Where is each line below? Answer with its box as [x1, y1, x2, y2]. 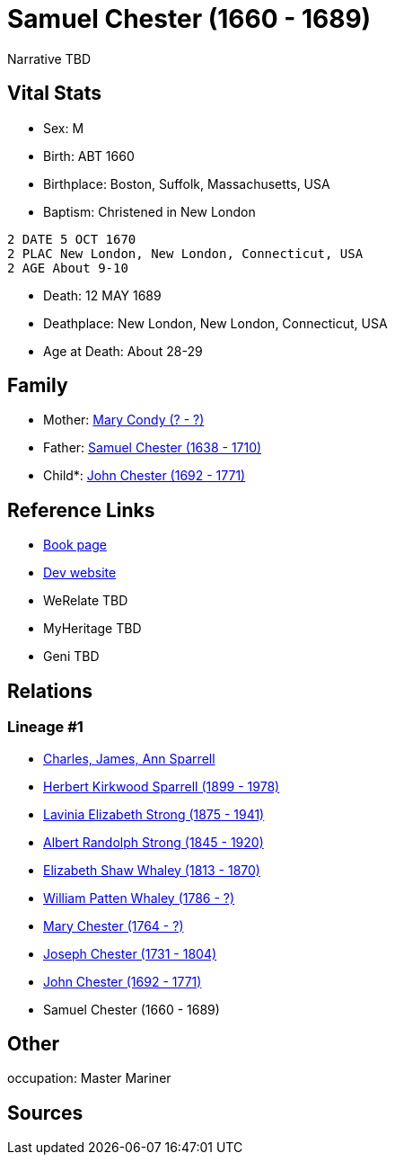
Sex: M [43, 120, 84, 136]
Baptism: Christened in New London [43, 203, 256, 219]
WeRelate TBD [43, 593, 128, 609]
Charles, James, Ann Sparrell [43, 750, 215, 766]
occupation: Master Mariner [7, 1070, 171, 1086]
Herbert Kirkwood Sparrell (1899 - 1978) [43, 778, 280, 794]
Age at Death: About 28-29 [43, 343, 203, 359]
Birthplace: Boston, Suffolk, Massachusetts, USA [43, 175, 330, 192]
